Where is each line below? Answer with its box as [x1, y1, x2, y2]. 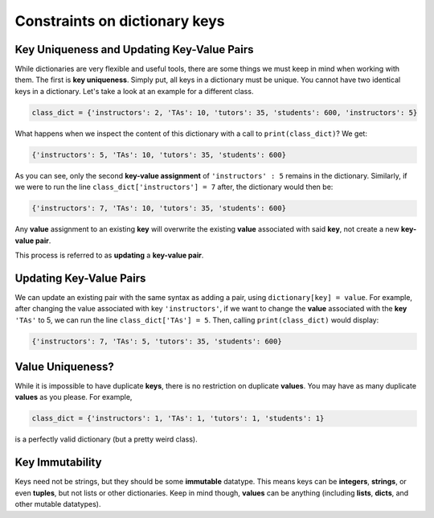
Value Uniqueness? [14, 360, 114, 373]
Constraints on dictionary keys [14, 12, 225, 30]
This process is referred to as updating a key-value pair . [14, 250, 204, 260]
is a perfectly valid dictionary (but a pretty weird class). [14, 434, 198, 444]
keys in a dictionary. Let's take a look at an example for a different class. [14, 86, 254, 96]
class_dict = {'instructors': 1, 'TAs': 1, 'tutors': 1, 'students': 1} [31, 414, 325, 423]
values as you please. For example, [14, 393, 133, 402]
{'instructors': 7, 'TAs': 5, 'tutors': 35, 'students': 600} [31, 336, 282, 346]
